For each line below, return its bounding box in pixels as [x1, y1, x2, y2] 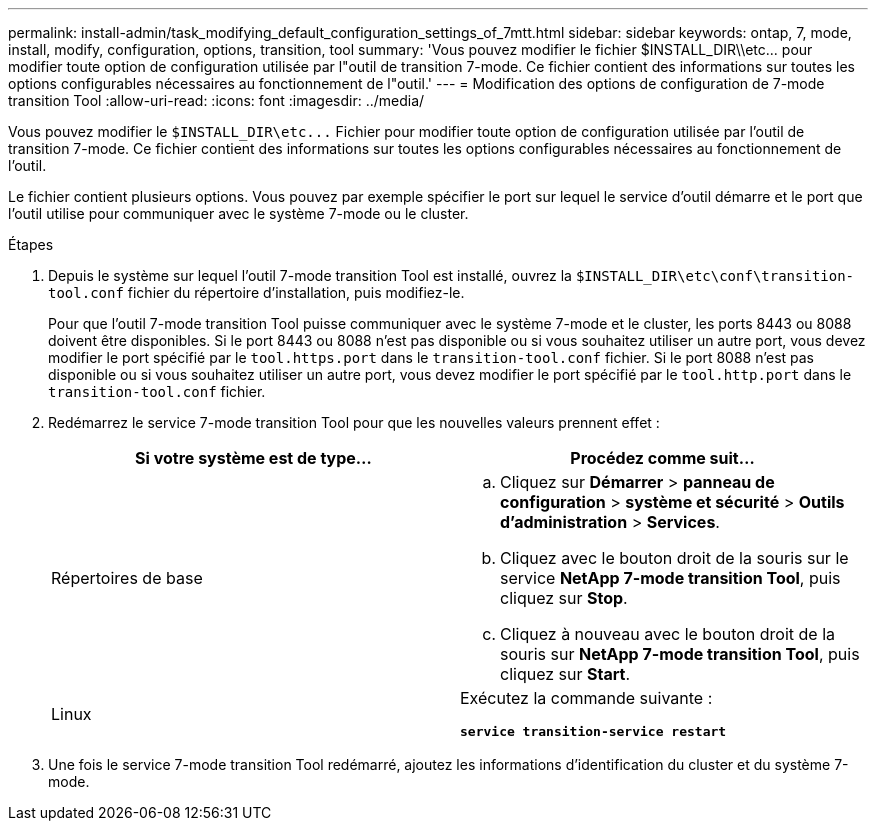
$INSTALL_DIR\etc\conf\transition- [575, 268, 855, 284]
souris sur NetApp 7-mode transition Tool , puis [500, 644, 860, 664]
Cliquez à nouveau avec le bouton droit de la [500, 624, 836, 644]
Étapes [8, 236, 54, 253]
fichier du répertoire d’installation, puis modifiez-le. [127, 284, 465, 301]
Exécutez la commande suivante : [460, 688, 713, 708]
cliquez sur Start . [500, 664, 631, 684]
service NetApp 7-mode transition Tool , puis [500, 568, 841, 588]
